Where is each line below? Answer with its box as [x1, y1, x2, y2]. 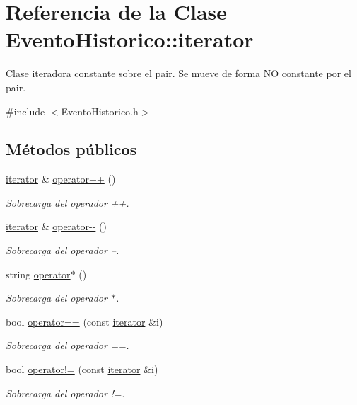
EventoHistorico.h [61, 103, 139, 118]
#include [6, 103, 45, 118]
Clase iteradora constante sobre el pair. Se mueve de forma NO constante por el [6, 66, 351, 81]
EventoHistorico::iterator [6, 25, 254, 54]
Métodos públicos [6, 138, 137, 160]
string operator [6, 266, 71, 281]
